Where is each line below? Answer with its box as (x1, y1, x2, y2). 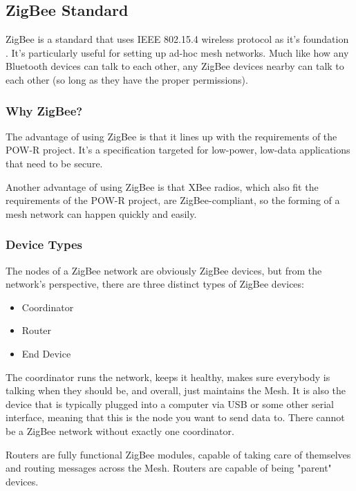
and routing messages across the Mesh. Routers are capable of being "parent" (6, 461, 332, 475)
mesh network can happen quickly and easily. (6, 206, 197, 221)
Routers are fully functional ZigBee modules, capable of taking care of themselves (6, 447, 351, 461)
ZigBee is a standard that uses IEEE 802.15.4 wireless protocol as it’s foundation (6, 32, 349, 46)
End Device (21, 346, 71, 360)
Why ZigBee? (6, 102, 83, 119)
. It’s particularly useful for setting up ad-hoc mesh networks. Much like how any (6, 45, 349, 59)
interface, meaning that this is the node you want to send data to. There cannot (6, 410, 345, 425)
